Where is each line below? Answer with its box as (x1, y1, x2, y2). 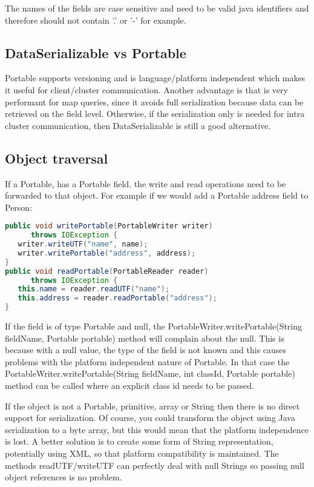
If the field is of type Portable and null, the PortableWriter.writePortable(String (5, 320, 303, 333)
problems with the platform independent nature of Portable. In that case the (5, 355, 290, 368)
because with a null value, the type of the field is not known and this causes (5, 343, 287, 356)
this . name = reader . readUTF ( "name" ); (18, 285, 170, 294)
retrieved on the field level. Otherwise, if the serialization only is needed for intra (5, 107, 305, 120)
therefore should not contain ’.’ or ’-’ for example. (5, 13, 186, 26)
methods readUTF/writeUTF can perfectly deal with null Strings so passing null (5, 459, 304, 471)
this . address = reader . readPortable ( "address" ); (18, 294, 217, 303)
